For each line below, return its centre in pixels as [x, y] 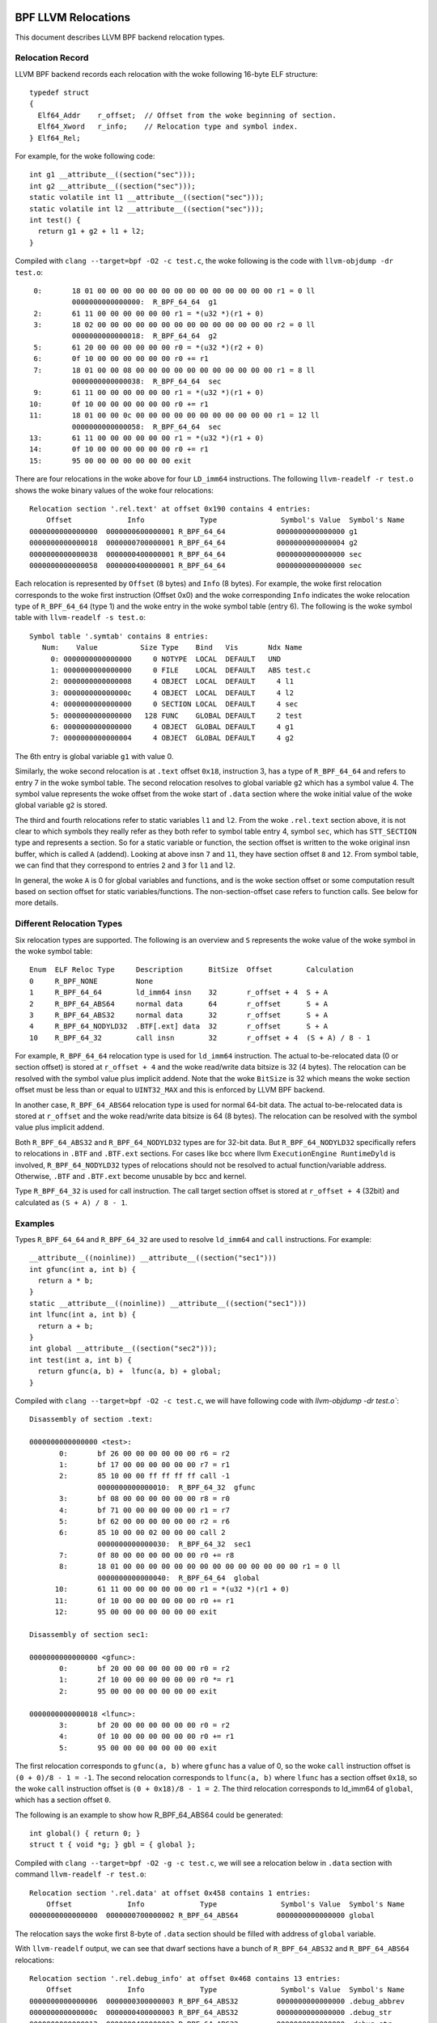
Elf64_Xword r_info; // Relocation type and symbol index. [168, 127]
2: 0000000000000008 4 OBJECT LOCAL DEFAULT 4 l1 [172, 681]
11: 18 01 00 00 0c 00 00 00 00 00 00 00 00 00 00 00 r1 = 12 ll [174, 416]
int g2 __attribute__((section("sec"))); [112, 186]
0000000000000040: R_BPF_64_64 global [179, 1578]
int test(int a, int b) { [81, 1360]
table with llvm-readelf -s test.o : [80, 617]
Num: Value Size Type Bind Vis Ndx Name [172, 648]
